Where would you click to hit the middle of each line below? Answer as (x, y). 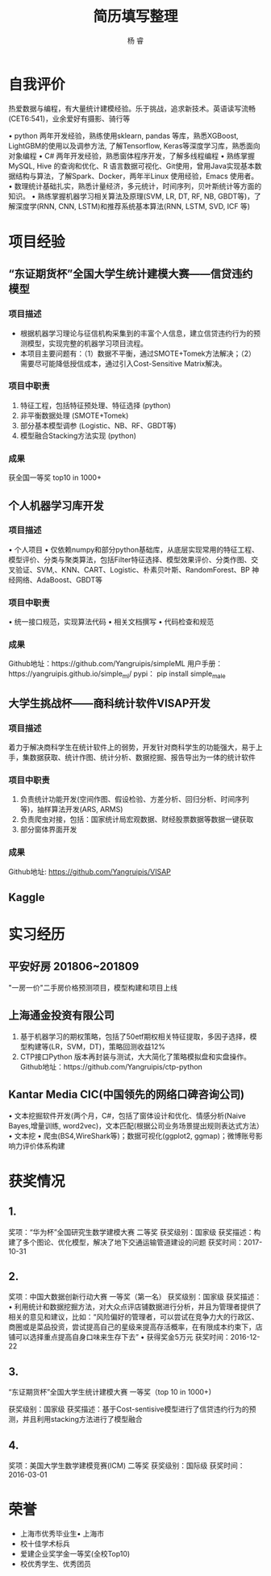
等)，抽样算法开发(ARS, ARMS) (71, 809)
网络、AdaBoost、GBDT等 (59, 580)
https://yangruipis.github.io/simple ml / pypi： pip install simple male (117, 675)
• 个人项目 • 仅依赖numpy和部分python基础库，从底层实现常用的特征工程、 (134, 549)
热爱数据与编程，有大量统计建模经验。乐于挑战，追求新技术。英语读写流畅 (132, 108)
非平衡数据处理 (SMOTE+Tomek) (74, 415)
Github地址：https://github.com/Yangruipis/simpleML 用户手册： (116, 664)
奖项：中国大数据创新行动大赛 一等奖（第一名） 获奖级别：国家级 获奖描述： (135, 1297)
